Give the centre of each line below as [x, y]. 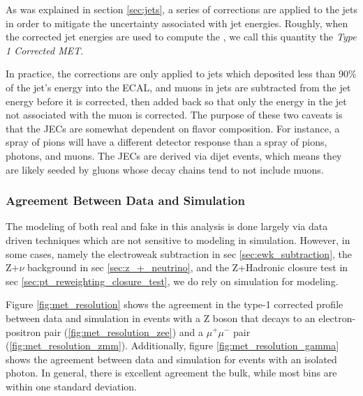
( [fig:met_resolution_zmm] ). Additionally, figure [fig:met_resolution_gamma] [172, 345]
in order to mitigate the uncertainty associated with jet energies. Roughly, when [177, 23]
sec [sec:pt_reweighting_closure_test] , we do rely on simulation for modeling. [172, 281]
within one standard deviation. [71, 386]
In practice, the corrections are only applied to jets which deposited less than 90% [181, 74]
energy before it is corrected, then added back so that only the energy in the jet [176, 101]
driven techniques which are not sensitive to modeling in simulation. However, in [178, 239]
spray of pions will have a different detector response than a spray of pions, [166, 142]
